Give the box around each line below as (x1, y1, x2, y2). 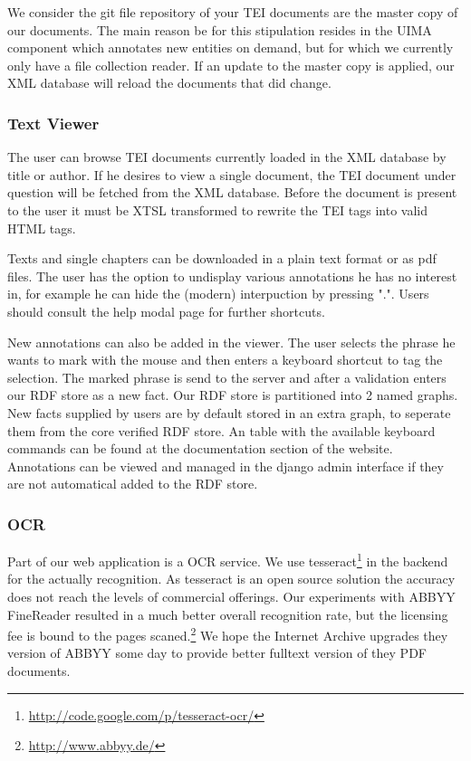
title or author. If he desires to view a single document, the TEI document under (7, 165, 457, 184)
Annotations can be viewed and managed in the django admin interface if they (7, 456, 444, 475)
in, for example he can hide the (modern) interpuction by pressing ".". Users (7, 284, 429, 303)
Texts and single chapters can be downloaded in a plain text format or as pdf (7, 249, 437, 268)
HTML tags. (7, 218, 76, 237)
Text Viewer (7, 111, 100, 134)
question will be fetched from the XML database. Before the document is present (7, 183, 457, 202)
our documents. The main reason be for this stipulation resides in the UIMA (7, 20, 432, 39)
